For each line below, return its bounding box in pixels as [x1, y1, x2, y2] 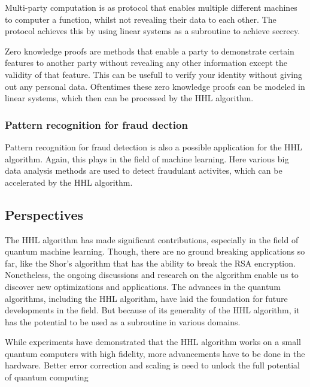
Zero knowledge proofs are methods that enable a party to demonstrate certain [5, 44, 294, 57]
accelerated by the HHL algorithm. [5, 176, 133, 188]
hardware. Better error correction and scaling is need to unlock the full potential [5, 359, 300, 371]
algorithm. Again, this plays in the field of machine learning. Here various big [5, 152, 289, 165]
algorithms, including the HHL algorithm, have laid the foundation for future [5, 292, 288, 304]
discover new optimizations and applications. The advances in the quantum [5, 280, 281, 292]
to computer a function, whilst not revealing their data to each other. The [5, 13, 276, 25]
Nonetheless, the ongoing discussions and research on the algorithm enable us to [5, 268, 299, 281]
